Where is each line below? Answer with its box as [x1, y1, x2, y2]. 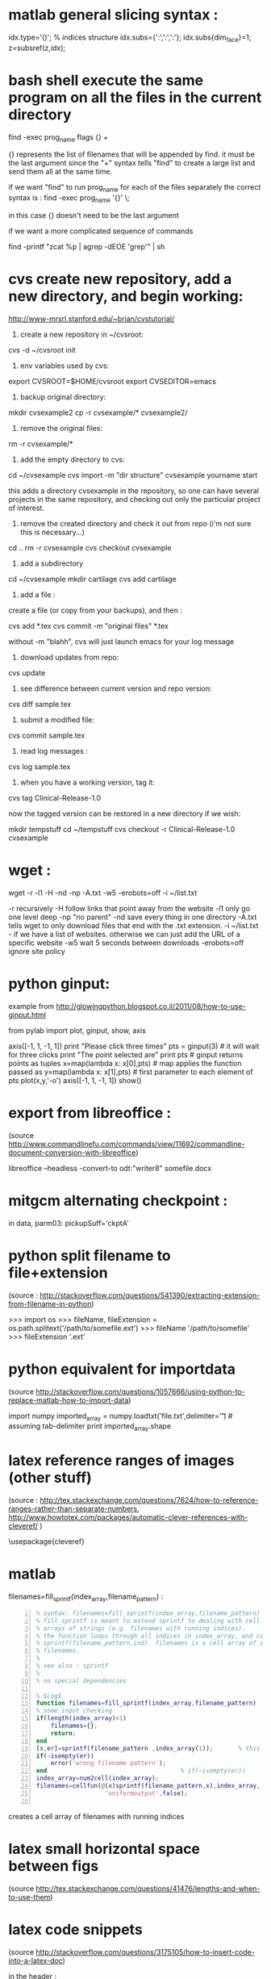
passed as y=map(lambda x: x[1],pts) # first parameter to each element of [8, 1067, 253, 1077]
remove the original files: [19, 424, 103, 433]
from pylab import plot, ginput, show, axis [8, 1025, 147, 1035]
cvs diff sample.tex [8, 700, 72, 709]
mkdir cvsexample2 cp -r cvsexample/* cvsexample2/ [8, 408, 188, 417]
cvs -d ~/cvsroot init [8, 345, 77, 354]
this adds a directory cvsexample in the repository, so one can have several [8, 486, 260, 496]
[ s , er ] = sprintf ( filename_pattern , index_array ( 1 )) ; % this [35, 1744, 261, 1752]
